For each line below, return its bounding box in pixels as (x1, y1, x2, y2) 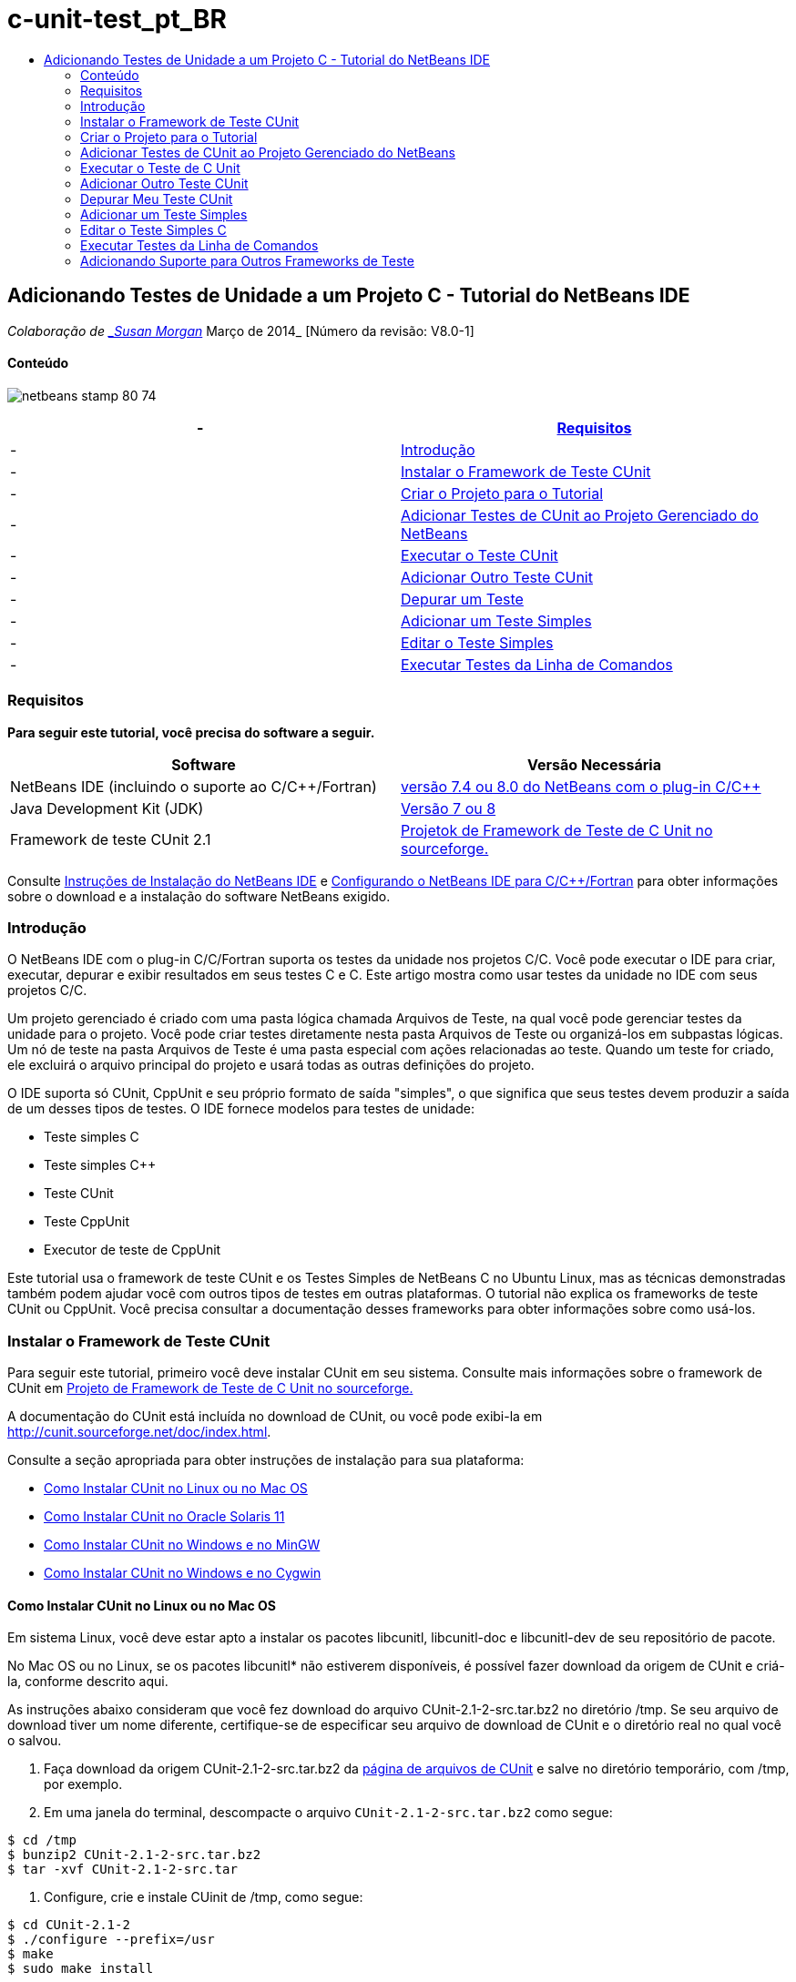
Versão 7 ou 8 (401, 798, 496, 818)
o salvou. (7, 1733, 62, 1749)
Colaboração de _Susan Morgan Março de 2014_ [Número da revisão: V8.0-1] (7, 322, 475, 339)
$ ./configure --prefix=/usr (7, 1932, 215, 1947)
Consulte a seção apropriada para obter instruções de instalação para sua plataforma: (7, 1452, 525, 1469)
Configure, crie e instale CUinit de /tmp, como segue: (44, 1889, 363, 1906)
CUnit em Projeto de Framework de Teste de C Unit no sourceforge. (7, 1380, 413, 1397)
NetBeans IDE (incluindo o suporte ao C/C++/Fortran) (10, 777, 377, 796)
